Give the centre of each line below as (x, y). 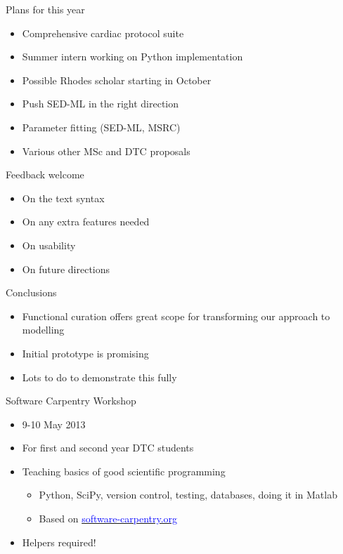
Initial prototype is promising (85, 353)
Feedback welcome (45, 174)
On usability (49, 245)
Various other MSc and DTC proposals (106, 151)
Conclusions (31, 292)
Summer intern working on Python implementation (132, 57)
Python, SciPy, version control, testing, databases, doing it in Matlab (188, 495)
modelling (43, 330)
